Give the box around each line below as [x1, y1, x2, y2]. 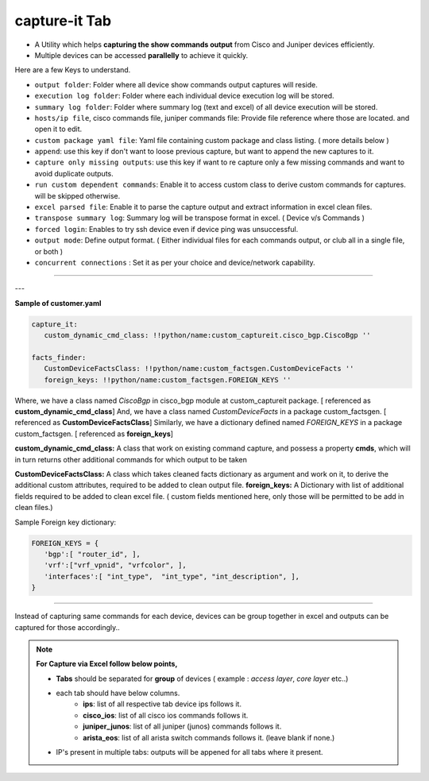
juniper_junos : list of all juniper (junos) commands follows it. [83, 721, 282, 731]
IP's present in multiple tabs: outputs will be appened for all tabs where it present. [56, 748, 323, 757]
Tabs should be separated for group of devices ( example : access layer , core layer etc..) [56, 674, 349, 683]
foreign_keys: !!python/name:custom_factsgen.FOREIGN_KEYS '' [44, 375, 292, 385]
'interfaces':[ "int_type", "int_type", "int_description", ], [44, 572, 300, 581]
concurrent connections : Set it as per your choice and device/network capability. [34, 257, 315, 267]
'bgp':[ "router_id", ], [44, 549, 141, 559]
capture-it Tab [14, 12, 111, 29]
